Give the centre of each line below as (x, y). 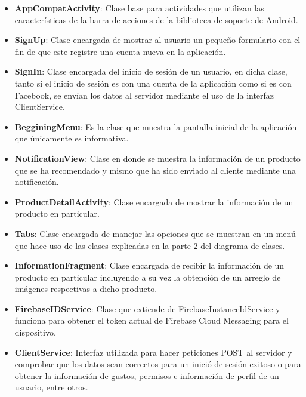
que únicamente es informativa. (72, 138)
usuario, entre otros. (51, 387)
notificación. (37, 182)
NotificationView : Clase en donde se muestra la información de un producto (157, 158)
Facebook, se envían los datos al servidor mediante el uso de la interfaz (144, 95)
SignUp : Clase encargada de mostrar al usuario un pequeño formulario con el (157, 40)
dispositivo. (35, 332)
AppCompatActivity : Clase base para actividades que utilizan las (139, 8)
